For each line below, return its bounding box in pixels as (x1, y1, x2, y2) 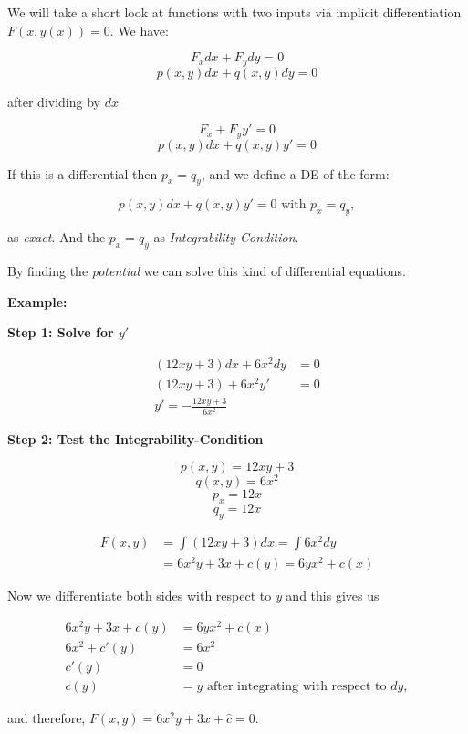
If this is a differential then (7, 164, 158, 183)
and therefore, (7, 707, 86, 727)
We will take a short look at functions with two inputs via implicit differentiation (7, 3, 462, 21)
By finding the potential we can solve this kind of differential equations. (7, 261, 406, 281)
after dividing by (7, 91, 100, 111)
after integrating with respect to (207, 679, 387, 693)
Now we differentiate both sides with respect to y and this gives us (7, 586, 380, 605)
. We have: (109, 20, 169, 39)
